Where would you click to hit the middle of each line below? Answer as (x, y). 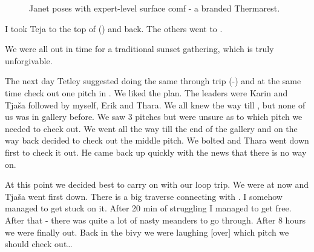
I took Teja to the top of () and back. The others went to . (114, 28)
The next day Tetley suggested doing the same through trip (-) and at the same (153, 81)
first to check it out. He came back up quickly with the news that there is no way (156, 152)
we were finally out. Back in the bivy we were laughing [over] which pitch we (147, 232)
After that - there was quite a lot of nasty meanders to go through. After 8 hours (155, 220)
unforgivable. (29, 60)
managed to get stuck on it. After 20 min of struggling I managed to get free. (148, 208)
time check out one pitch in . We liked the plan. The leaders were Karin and (146, 92)
